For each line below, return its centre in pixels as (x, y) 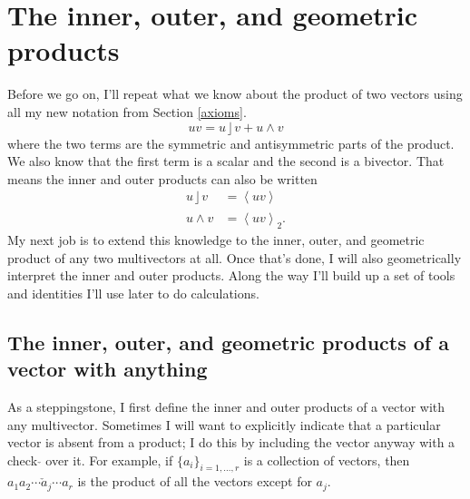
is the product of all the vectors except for (195, 481)
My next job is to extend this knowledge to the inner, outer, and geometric (216, 239)
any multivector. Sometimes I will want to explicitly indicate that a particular (224, 424)
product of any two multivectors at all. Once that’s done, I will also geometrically (235, 257)
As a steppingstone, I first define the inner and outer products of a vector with (226, 406)
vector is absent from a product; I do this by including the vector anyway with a (231, 442)
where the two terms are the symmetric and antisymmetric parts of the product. (231, 143)
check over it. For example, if (90, 460)
